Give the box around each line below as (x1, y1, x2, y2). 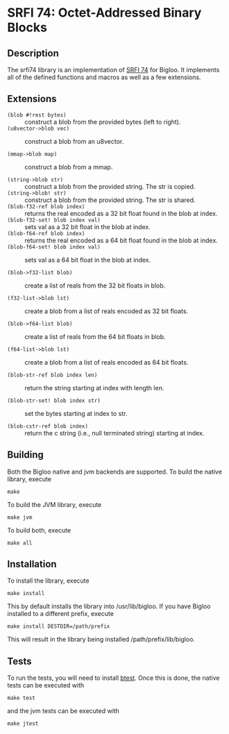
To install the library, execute (7, 576, 90, 585)
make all (7, 540, 33, 547)
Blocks (7, 19, 47, 35)
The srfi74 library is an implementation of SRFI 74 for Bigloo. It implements (7, 66, 220, 74)
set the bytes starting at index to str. (24, 409, 128, 417)
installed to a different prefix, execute (7, 610, 114, 618)
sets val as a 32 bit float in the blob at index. (24, 222, 151, 231)
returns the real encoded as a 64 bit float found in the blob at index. (24, 236, 219, 244)
